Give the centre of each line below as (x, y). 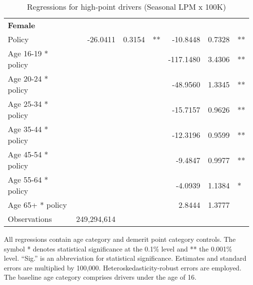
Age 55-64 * (28, 179)
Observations (30, 219)
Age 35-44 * (28, 129)
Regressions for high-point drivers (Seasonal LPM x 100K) (126, 7)
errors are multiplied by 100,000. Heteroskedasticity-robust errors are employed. (123, 267)
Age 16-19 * (28, 53)
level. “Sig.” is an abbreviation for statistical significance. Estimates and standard (125, 258)
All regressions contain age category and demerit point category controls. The (120, 239)
